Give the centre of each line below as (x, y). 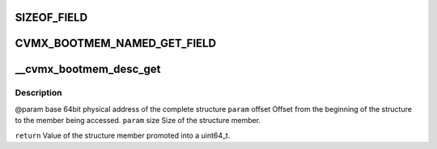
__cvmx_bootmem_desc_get (88, 69)
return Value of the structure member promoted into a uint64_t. (123, 135)
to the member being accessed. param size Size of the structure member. (138, 121)
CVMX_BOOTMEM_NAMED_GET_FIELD (116, 43)
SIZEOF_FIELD (51, 17)
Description (38, 93)
